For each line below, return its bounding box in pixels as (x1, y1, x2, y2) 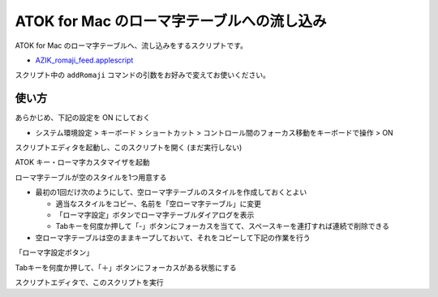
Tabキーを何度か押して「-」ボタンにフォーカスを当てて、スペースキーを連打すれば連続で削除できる (55, 222, 389, 231)
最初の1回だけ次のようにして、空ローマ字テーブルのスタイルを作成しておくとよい (35, 187, 307, 197)
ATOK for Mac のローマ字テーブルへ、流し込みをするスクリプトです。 (15, 41, 247, 50)
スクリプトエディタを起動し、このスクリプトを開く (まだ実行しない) (15, 143, 243, 153)
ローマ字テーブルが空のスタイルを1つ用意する (15, 172, 167, 182)
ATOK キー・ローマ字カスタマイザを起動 (15, 157, 150, 167)
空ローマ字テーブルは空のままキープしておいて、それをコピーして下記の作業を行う (35, 232, 311, 243)
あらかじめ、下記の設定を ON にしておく (15, 113, 151, 123)
